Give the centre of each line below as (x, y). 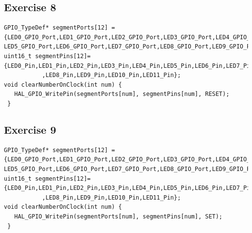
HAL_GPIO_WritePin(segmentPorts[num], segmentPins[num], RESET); (122, 94)
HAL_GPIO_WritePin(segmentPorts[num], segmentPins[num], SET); (118, 216)
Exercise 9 (30, 129)
